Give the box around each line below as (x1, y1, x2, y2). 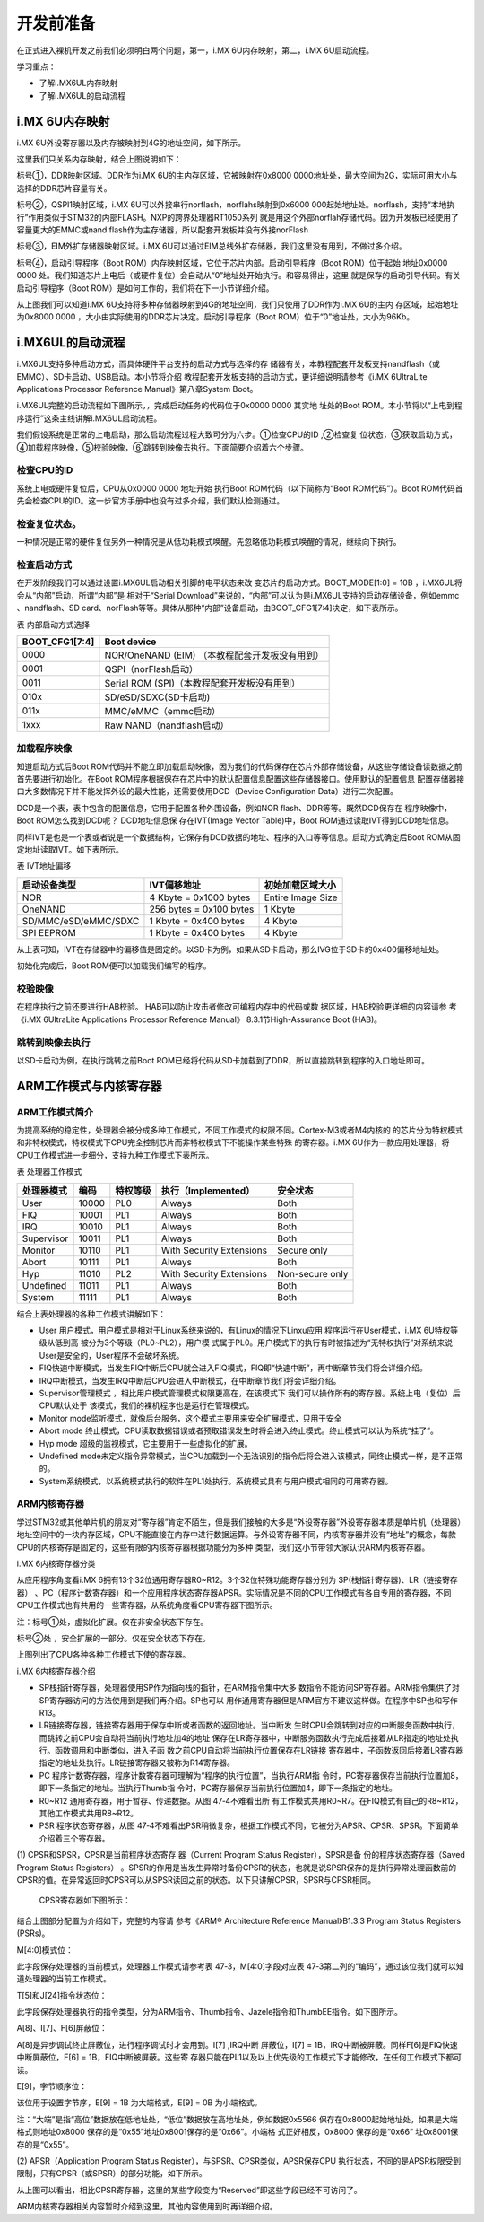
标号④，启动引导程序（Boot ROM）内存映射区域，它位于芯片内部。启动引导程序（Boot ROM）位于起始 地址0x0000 (16, 257, 448, 268)
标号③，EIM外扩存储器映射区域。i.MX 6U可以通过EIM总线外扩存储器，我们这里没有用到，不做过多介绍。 (16, 241, 407, 251)
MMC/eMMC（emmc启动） (104, 704, 221, 717)
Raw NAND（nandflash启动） (104, 719, 229, 731)
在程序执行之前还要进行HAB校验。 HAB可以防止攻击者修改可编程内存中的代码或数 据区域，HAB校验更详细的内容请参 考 (16, 1002, 457, 1012)
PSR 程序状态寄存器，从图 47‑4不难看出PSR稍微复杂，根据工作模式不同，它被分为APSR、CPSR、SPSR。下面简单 (39, 1820, 459, 1831)
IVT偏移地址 (149, 879, 201, 891)
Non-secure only (277, 1267, 349, 1280)
